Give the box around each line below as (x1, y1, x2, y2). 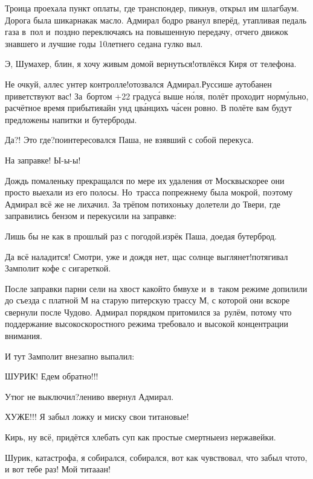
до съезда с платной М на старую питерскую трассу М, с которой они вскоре (5, 294, 290, 306)
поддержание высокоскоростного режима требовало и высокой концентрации (5, 317, 288, 330)
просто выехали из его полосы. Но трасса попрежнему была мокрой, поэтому (5, 186, 293, 198)
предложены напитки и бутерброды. (5, 113, 137, 125)
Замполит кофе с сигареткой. (5, 262, 111, 274)
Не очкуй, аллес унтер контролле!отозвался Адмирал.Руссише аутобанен (5, 77, 272, 90)
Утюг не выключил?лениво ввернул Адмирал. (5, 390, 174, 402)
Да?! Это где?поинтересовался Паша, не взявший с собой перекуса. (5, 133, 254, 146)
